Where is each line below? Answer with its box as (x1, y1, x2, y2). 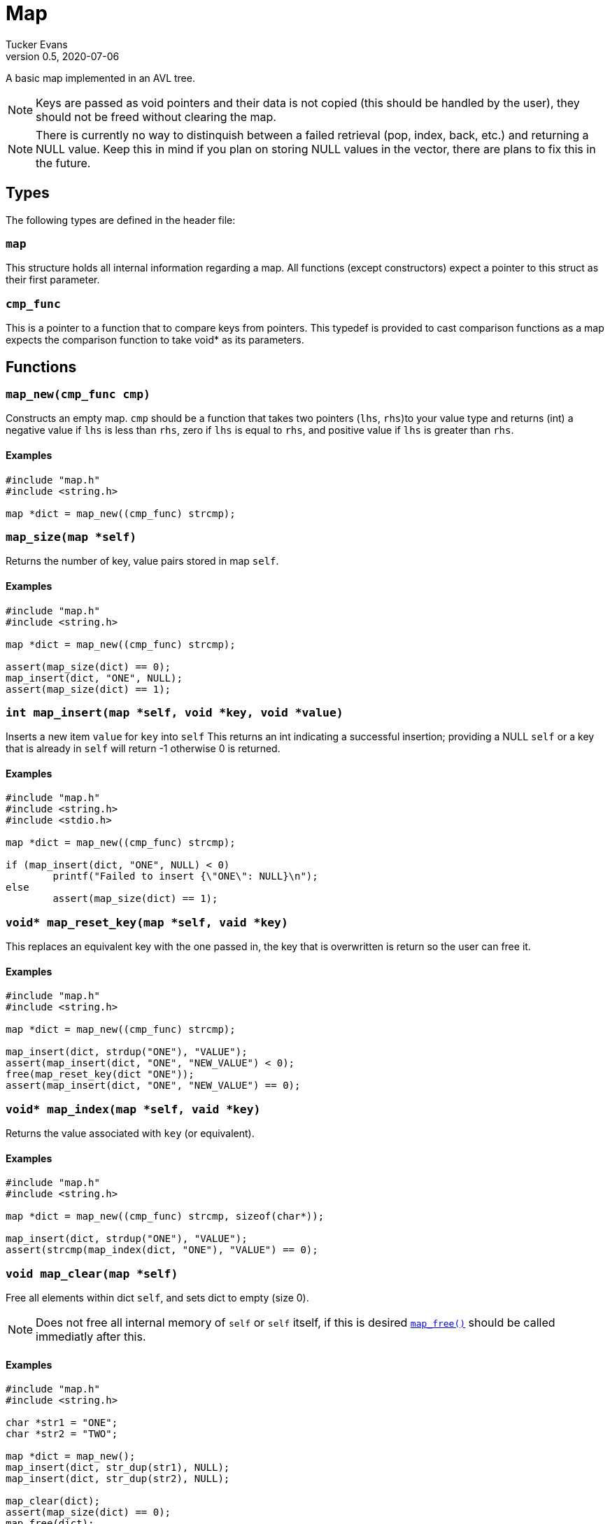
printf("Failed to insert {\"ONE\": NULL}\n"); (52, 870, 318, 882)
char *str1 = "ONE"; (6, 1417, 118, 1429)
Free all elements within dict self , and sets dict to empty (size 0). (6, 1292, 309, 1304)
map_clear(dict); (6, 1495, 100, 1507)
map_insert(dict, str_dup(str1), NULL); (6, 1462, 230, 1474)
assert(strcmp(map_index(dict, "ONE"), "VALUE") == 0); (6, 1244, 318, 1256)
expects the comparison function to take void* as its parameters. (6, 334, 304, 346)
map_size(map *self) (6, 530, 137, 544)
